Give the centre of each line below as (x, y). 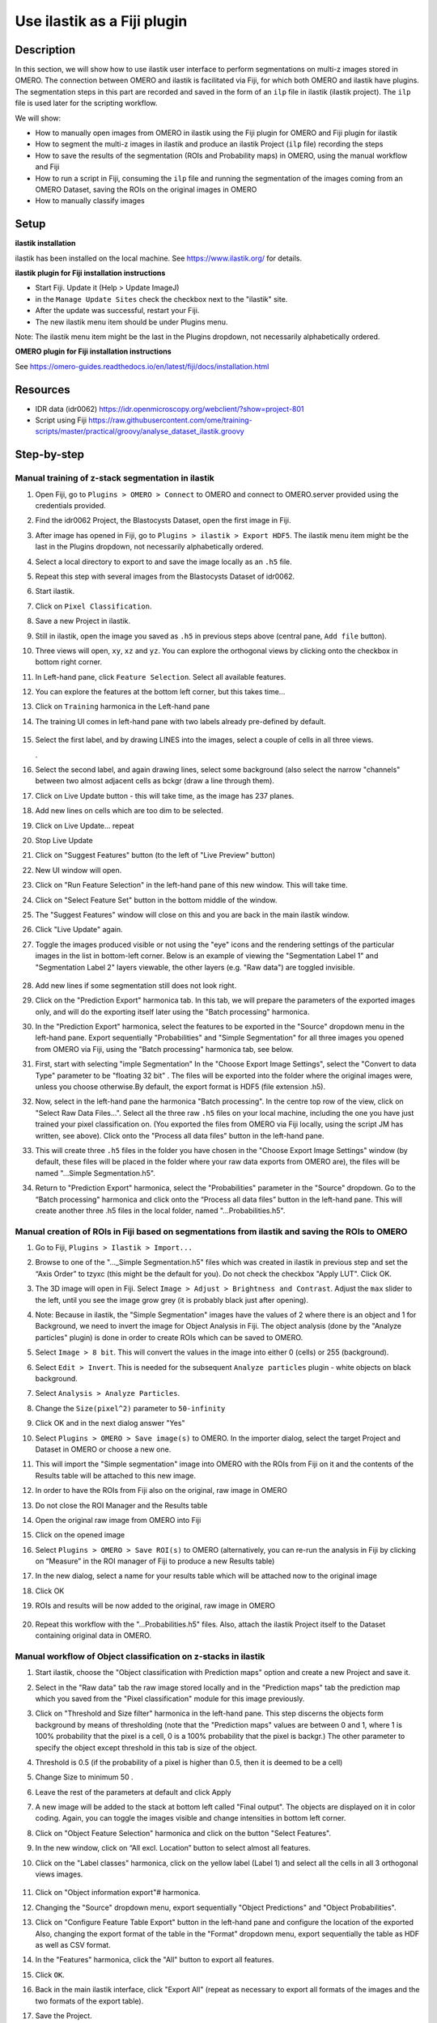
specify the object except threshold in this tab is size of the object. (146, 1747)
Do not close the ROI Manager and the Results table (121, 1505)
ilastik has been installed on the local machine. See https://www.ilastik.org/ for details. (159, 258)
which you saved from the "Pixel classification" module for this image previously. (170, 1699)
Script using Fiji (61, 420)
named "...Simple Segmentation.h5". (95, 1173)
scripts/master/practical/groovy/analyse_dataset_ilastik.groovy (140, 431)
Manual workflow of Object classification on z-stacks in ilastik (140, 1656)
